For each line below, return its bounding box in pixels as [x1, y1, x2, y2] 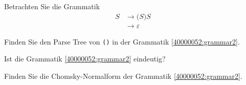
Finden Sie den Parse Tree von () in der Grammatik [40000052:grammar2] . [4, 36, 240, 47]
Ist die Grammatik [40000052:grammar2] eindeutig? [4, 53, 166, 64]
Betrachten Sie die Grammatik [4, 1, 100, 11]
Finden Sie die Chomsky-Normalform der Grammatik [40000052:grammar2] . [4, 70, 242, 81]
